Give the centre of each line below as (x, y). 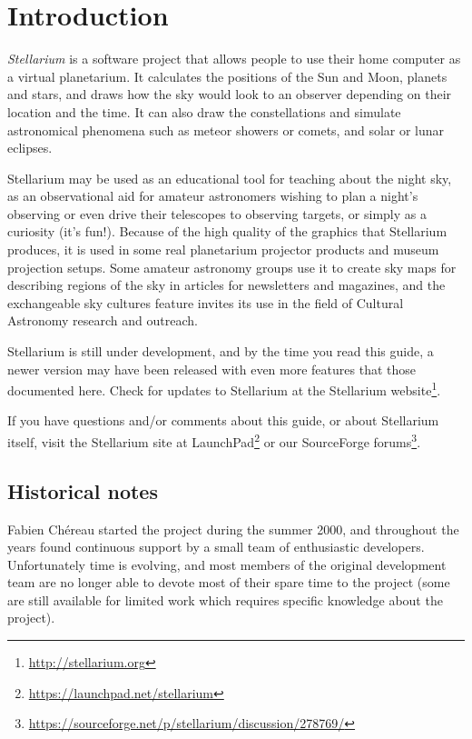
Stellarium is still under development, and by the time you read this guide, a (221, 351)
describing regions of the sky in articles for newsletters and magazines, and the (226, 285)
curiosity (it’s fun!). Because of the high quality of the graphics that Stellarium (227, 231)
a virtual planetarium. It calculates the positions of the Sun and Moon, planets (227, 76)
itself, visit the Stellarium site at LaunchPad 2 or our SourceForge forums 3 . (214, 440)
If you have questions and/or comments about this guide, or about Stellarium (223, 420)
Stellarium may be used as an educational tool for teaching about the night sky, (230, 178)
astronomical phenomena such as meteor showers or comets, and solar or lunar (226, 130)
